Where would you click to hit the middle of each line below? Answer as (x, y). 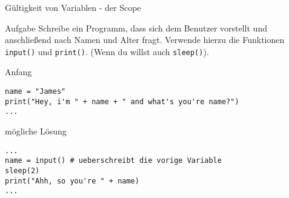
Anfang (18, 72)
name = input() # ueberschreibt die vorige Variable (113, 161)
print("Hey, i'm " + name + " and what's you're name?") (122, 101)
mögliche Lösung (36, 131)
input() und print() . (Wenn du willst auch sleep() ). (107, 51)
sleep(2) (22, 170)
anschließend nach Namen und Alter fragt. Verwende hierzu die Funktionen (145, 40)
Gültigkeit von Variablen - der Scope (73, 7)
